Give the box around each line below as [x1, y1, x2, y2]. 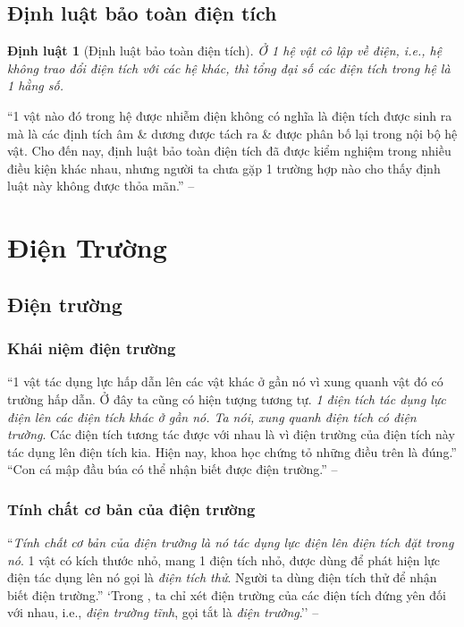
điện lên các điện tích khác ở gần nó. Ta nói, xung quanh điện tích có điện [7, 407, 417, 426]
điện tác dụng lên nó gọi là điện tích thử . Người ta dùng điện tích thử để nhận [7, 568, 437, 587]
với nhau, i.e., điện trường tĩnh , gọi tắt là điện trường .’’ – [7, 603, 319, 622]
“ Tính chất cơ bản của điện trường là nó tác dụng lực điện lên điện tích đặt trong [7, 533, 454, 552]
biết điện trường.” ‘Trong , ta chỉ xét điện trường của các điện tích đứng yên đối [7, 585, 446, 604]
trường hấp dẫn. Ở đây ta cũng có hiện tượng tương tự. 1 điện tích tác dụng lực [7, 389, 446, 408]
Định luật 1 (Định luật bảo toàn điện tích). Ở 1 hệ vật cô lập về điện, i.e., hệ [7, 41, 443, 60]
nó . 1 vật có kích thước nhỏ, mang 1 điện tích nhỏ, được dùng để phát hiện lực [7, 550, 441, 569]
